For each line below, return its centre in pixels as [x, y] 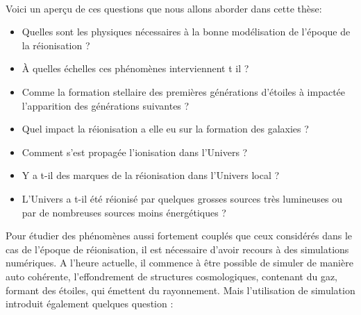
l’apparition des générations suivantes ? [106, 105]
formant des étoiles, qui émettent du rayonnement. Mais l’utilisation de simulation [180, 290]
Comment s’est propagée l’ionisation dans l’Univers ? [135, 152]
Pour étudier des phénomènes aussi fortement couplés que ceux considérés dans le [179, 236]
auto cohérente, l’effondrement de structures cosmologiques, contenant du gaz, [171, 276]
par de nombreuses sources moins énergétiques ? [124, 212]
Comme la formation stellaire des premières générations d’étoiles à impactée [184, 91]
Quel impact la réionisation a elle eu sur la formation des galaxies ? [165, 129]
